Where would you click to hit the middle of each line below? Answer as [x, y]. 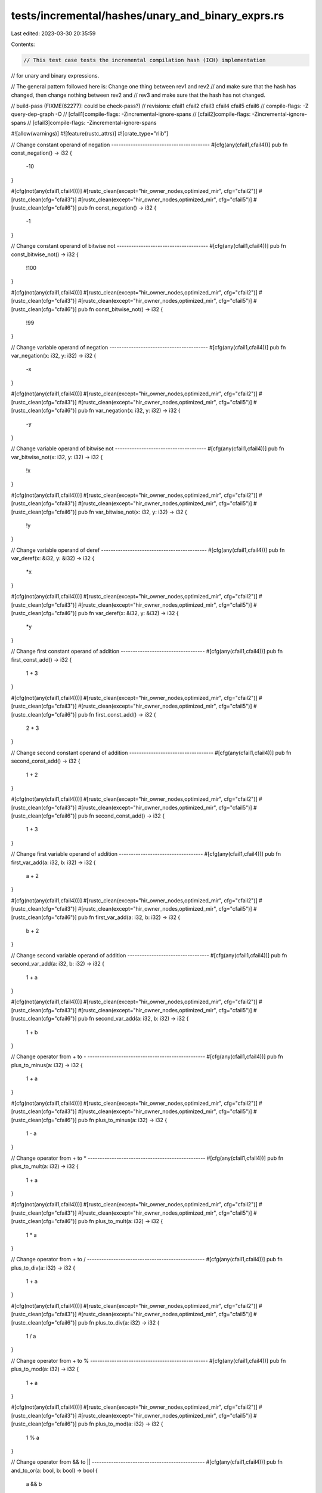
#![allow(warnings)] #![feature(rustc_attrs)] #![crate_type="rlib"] [90, 134]
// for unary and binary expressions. [55, 75]
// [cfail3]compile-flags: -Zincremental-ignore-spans [92, 122]
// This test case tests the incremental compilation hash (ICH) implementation [145, 60]
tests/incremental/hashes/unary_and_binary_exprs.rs [148, 16]
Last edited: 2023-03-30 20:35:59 [53, 33]
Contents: [23, 44]
